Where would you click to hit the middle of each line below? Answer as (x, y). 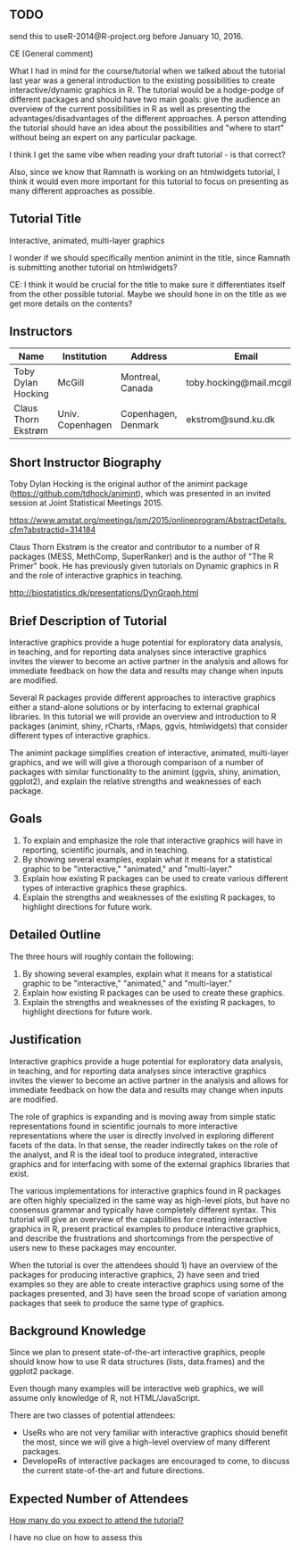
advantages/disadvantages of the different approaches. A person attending (148, 118)
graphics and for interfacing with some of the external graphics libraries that (150, 1163)
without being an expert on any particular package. (104, 137)
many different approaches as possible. (82, 190)
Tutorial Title (46, 219)
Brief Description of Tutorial (88, 621)
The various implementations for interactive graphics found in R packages (145, 1190)
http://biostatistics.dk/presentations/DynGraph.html (104, 593)
